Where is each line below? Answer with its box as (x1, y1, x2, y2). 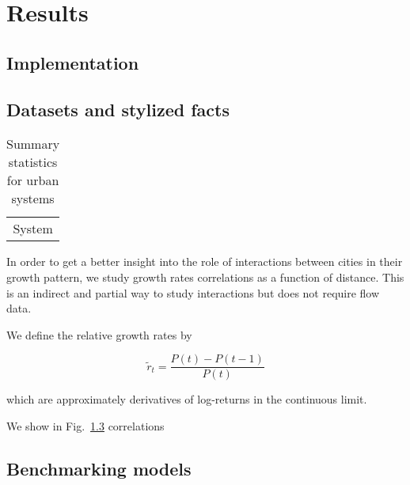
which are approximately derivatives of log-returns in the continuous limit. (6, 391, 367, 407)
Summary (6, 135, 60, 153)
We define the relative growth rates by (6, 326, 192, 343)
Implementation (6, 50, 139, 74)
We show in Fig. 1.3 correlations (6, 417, 165, 434)
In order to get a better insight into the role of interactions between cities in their (6, 253, 403, 270)
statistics (8, 153, 58, 172)
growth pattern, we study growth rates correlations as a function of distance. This (6, 268, 404, 285)
